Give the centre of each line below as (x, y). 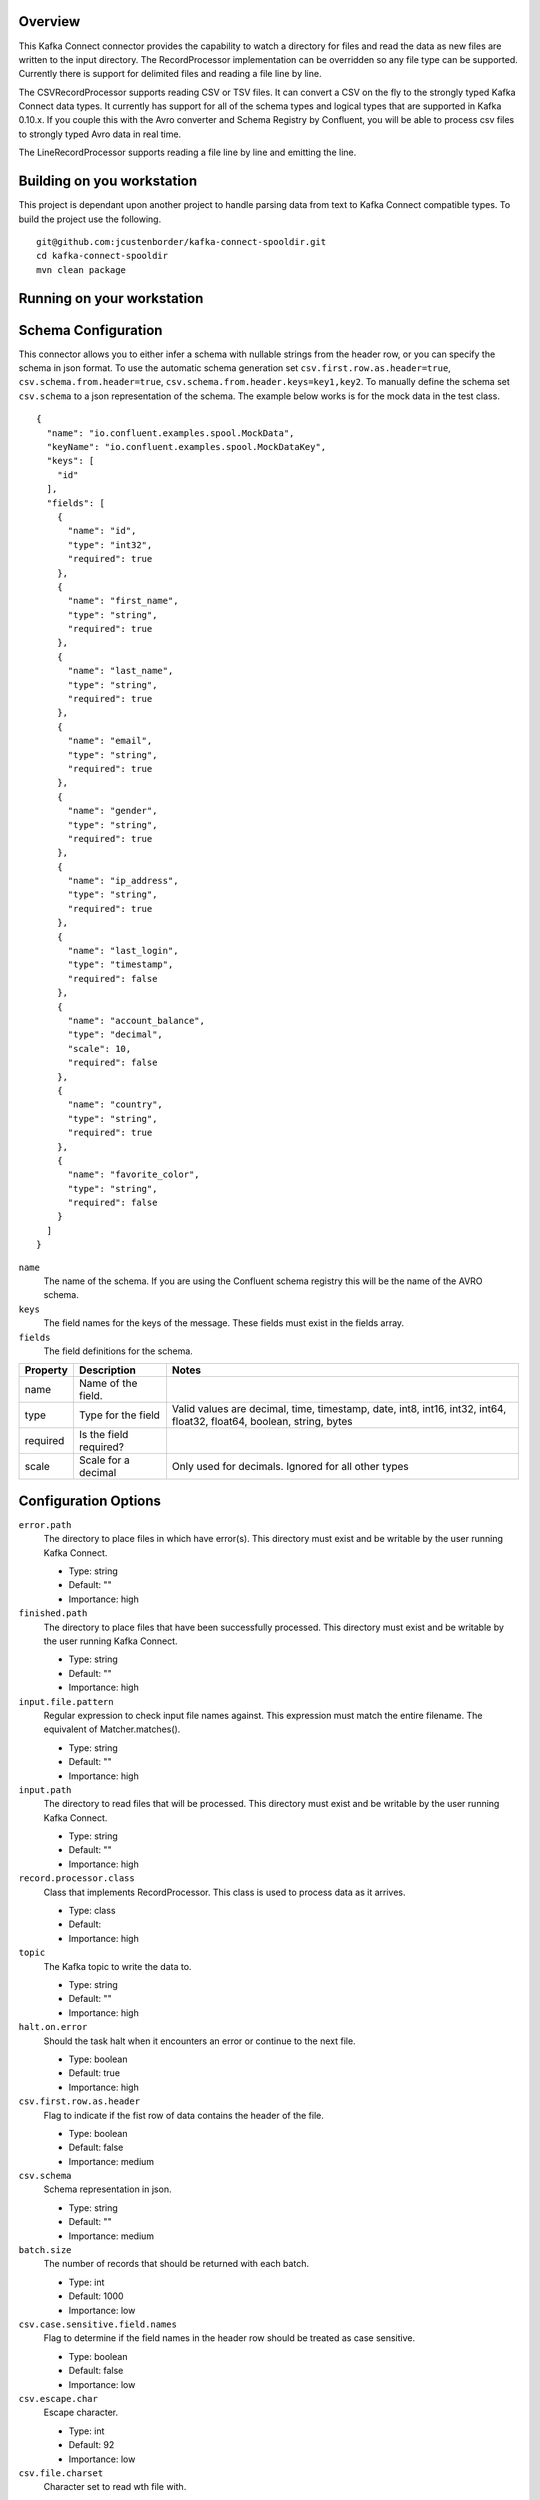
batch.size (45, 2250)
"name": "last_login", (123, 951)
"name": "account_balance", (136, 1020)
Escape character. (81, 2412)
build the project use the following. (90, 219)
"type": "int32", (110, 544)
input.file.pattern (66, 1701)
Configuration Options (90, 1500)
